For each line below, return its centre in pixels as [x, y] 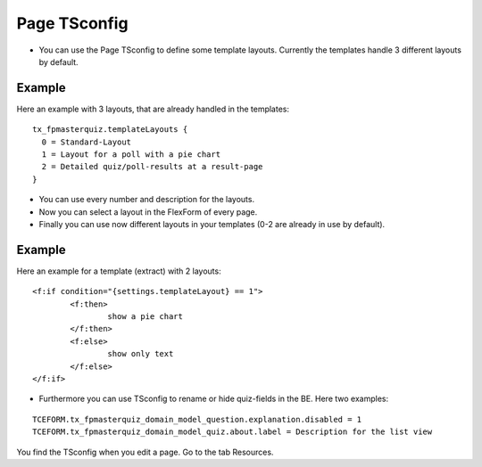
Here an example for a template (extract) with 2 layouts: [119, 271]
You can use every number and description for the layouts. [146, 200]
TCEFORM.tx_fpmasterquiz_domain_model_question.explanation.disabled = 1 [197, 419]
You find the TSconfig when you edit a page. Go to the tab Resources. [145, 452]
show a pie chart [145, 317]
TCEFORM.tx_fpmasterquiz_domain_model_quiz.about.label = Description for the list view [233, 432]
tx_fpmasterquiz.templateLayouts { [110, 130]
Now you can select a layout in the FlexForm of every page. [148, 212]
